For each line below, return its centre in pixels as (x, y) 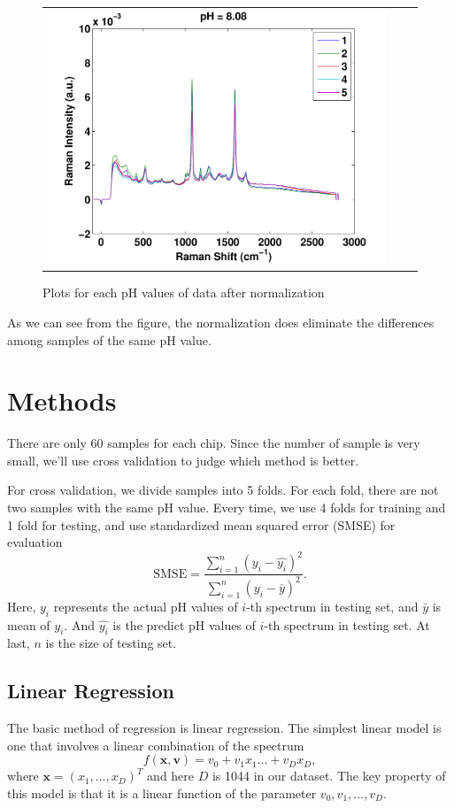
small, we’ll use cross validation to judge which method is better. (183, 460)
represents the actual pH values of (146, 606)
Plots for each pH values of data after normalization (184, 292)
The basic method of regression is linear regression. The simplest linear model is (224, 728)
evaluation (35, 542)
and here (171, 776)
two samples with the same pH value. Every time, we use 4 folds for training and (227, 508)
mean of (29, 624)
